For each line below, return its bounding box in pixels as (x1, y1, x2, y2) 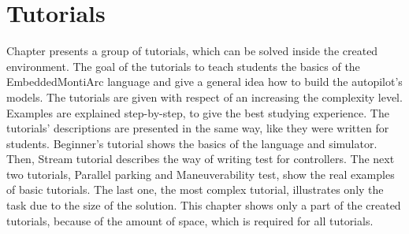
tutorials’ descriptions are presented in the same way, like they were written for (6, 120, 389, 136)
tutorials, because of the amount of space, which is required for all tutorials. (6, 212, 374, 228)
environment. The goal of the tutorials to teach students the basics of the (6, 58, 360, 74)
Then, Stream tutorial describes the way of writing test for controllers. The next (6, 150, 395, 167)
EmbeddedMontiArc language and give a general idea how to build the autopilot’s (6, 73, 403, 90)
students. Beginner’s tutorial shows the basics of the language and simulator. (6, 135, 377, 151)
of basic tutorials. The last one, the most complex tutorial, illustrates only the (6, 181, 384, 198)
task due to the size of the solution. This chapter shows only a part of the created (6, 197, 401, 214)
